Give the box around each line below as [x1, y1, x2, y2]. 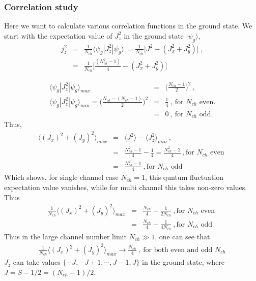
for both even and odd [143, 246, 213, 254]
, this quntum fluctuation [145, 172, 224, 182]
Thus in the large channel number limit [4, 231, 127, 241]
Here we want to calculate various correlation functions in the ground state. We [4, 20, 252, 31]
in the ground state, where [142, 257, 225, 267]
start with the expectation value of [4, 30, 112, 41]
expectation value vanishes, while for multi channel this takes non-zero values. [4, 181, 247, 192]
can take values [13, 257, 61, 267]
